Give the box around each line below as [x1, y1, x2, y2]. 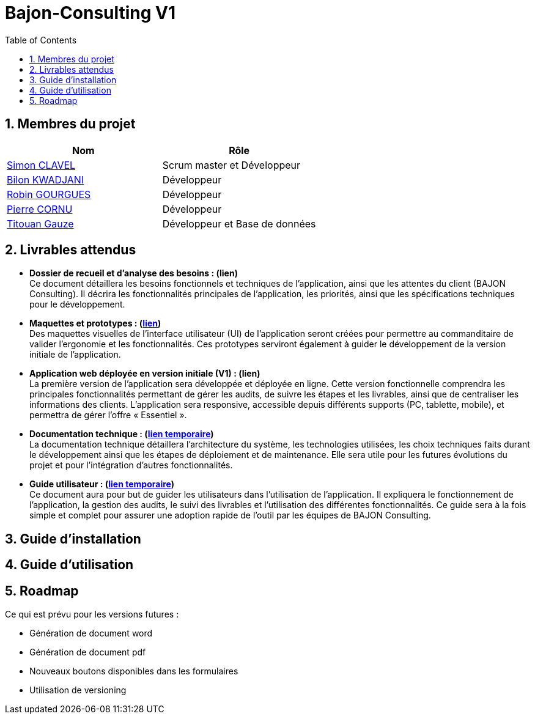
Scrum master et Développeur [162, 158, 301, 171]
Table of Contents [5, 34, 77, 45]
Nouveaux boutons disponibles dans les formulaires [29, 666, 238, 677]
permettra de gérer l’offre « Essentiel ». [29, 410, 187, 421]
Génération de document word [29, 628, 153, 639]
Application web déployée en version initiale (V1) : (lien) [29, 368, 260, 379]
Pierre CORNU [7, 202, 73, 215]
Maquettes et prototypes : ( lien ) [29, 318, 161, 329]
